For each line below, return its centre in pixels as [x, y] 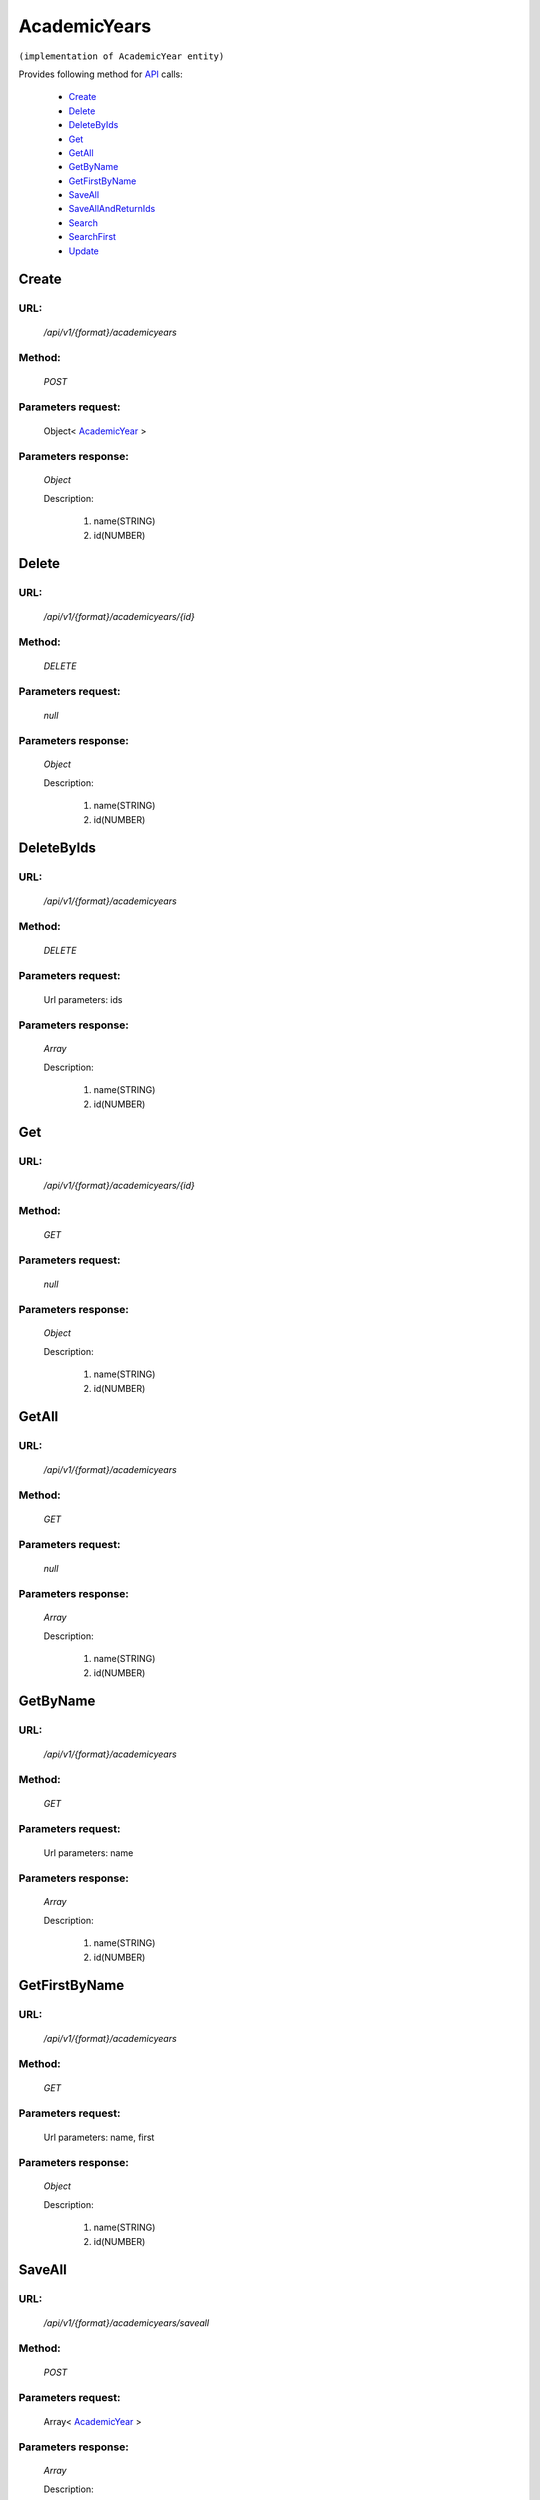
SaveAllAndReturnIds [112, 209]
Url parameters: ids [83, 999]
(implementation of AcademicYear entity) [121, 56]
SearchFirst [92, 237]
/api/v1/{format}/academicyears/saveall [126, 2322]
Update [84, 251]
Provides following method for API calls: [101, 74]
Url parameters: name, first [99, 2137]
